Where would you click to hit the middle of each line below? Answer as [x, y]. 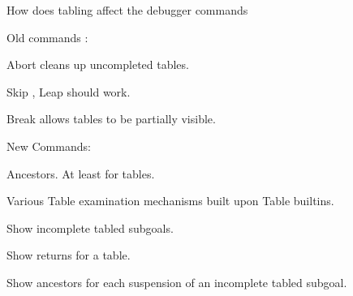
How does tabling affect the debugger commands [127, 10]
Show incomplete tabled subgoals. [90, 227]
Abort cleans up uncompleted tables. [98, 64]
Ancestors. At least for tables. [81, 173]
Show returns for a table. [69, 255]
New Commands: [49, 146]
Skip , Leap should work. [69, 91]
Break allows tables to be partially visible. [111, 119]
